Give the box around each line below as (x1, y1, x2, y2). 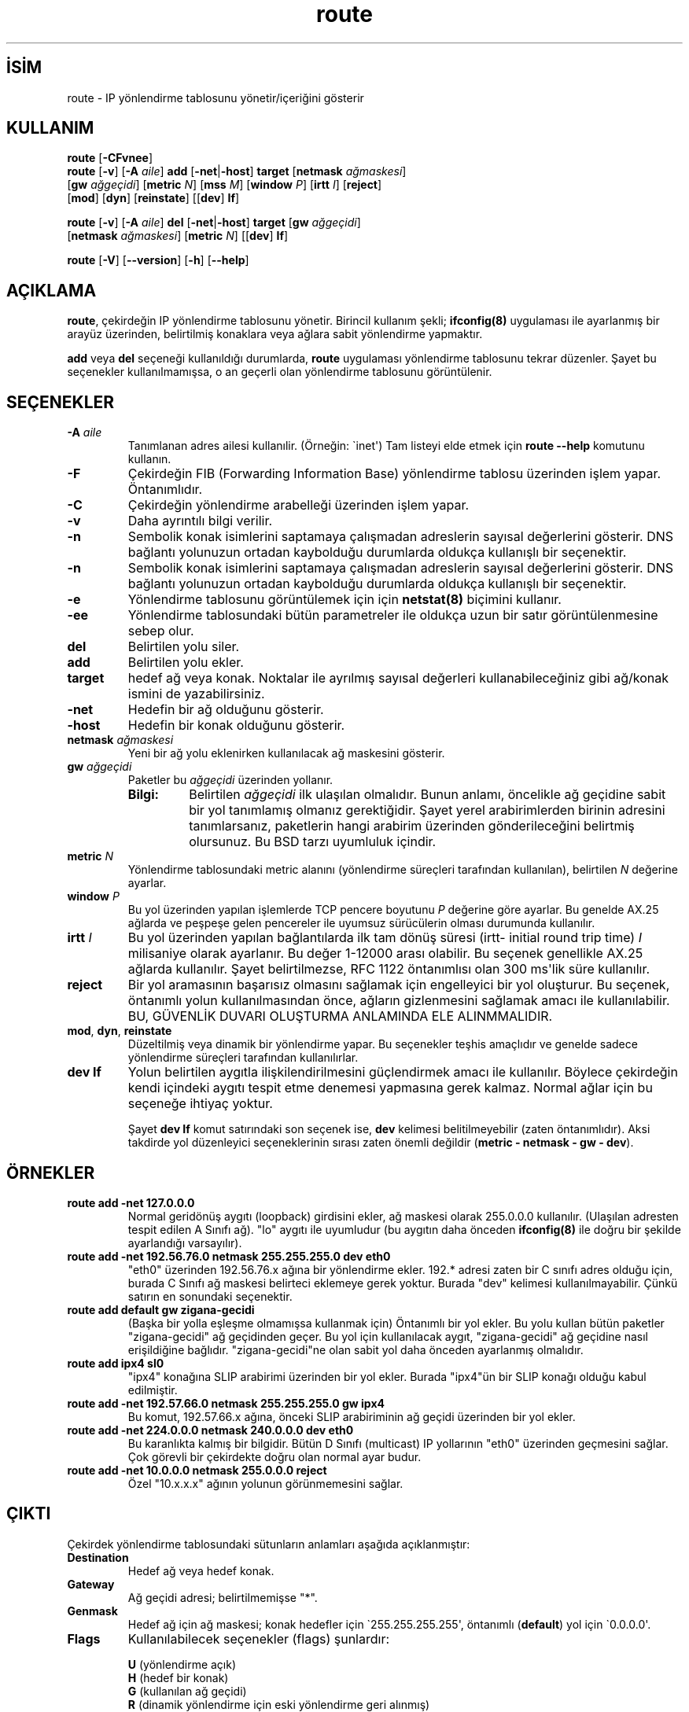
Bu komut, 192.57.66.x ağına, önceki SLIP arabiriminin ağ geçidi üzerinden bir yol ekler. (127, 1409, 576, 1423)
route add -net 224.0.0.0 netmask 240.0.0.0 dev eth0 (67, 1423, 354, 1437)
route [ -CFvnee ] (67, 151, 153, 165)
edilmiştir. (127, 1382, 178, 1397)
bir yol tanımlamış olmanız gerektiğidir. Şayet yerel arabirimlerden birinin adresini (189, 802, 665, 819)
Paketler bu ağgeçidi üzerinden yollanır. (127, 773, 333, 787)
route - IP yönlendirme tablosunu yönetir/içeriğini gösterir (67, 90, 364, 105)
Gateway (67, 1577, 115, 1591)
